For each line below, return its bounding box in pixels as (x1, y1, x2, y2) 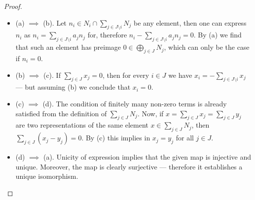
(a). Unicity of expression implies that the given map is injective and (43, 152, 252, 162)
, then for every (102, 69, 149, 80)
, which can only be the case (164, 42, 250, 52)
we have (168, 69, 192, 80)
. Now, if (137, 108, 164, 118)
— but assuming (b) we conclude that (15, 82, 131, 92)
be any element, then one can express (133, 17, 247, 28)
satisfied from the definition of (15, 108, 107, 118)
